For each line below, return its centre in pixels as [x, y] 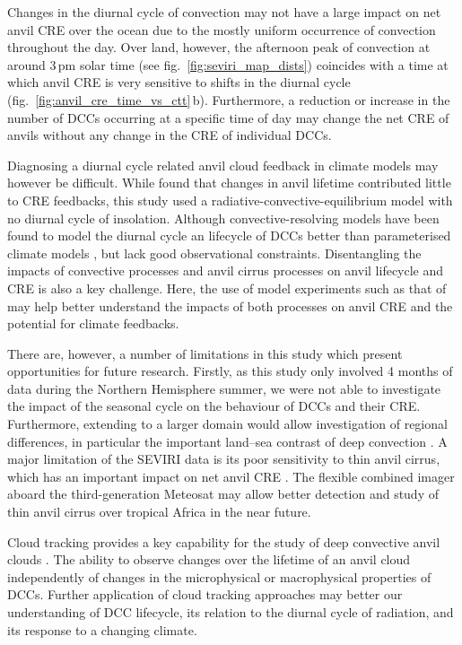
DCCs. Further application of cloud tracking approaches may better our [205, 594]
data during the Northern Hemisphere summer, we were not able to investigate [224, 388]
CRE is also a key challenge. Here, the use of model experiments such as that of [227, 288]
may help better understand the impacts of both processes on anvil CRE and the [230, 305]
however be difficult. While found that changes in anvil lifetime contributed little [229, 183]
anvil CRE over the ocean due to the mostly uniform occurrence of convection [222, 29]
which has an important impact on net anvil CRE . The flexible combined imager [231, 476]
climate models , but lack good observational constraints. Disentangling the [214, 253]
